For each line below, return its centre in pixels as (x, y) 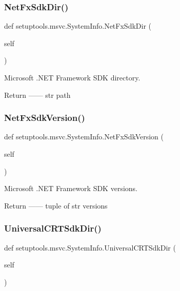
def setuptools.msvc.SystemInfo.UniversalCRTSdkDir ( (90, 247)
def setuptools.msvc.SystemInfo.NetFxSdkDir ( (78, 26)
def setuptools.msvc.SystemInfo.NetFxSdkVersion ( (84, 137)
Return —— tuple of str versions (56, 205)
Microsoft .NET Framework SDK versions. (71, 188)
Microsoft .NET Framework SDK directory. (72, 77)
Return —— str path (37, 95)
